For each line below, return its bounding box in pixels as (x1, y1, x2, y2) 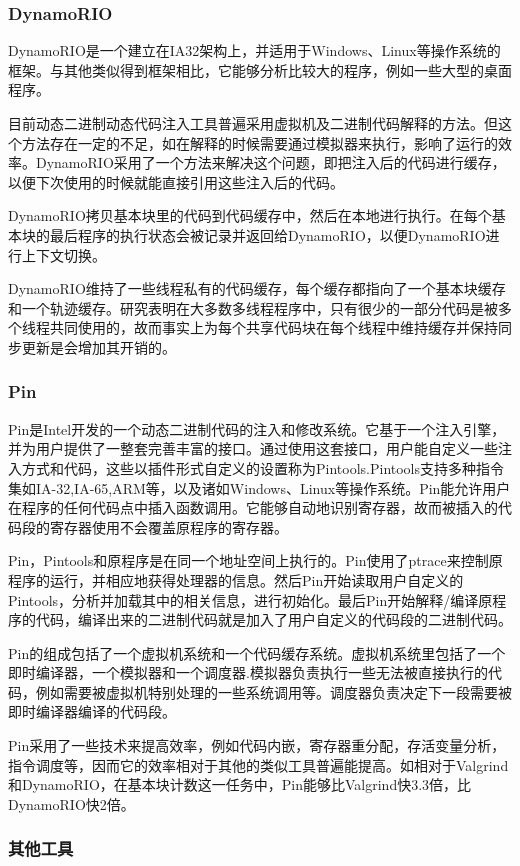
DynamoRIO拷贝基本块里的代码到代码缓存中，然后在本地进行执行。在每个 (8, 205, 492, 226)
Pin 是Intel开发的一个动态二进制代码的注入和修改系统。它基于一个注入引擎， (8, 418, 506, 439)
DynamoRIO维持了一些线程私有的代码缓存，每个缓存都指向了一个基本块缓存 (8, 278, 506, 299)
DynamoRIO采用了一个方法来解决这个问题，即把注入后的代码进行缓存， (35, 152, 506, 173)
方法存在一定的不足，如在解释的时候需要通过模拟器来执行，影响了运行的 (21, 132, 498, 153)
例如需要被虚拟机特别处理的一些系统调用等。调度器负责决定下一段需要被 (35, 681, 512, 702)
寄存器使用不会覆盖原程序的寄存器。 (49, 516, 288, 537)
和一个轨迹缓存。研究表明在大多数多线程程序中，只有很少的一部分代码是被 (8, 297, 498, 318)
